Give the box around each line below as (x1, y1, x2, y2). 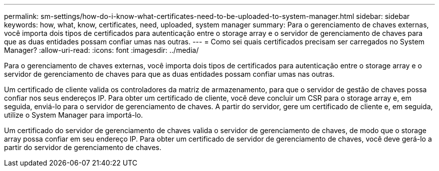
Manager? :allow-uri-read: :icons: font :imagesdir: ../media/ (4, 46, 199, 54)
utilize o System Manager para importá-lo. (4, 111, 143, 119)
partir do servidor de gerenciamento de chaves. (4, 143, 162, 152)
